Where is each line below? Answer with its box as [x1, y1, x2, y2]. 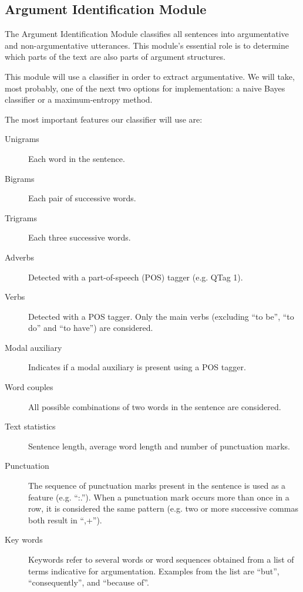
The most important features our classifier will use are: [5, 113, 203, 125]
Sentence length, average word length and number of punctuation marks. [28, 439, 290, 452]
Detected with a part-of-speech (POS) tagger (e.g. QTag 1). [28, 270, 243, 283]
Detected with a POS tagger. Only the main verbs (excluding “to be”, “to [28, 310, 294, 322]
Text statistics [5, 420, 56, 432]
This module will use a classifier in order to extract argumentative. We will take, [5, 70, 295, 82]
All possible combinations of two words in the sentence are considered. [28, 400, 281, 412]
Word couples [5, 381, 53, 393]
